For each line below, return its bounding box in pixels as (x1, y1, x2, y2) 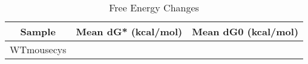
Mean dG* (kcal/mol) (76, 25, 183, 38)
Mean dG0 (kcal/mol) (192, 25, 299, 38)
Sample (20, 25, 56, 38)
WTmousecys (10, 42, 67, 56)
